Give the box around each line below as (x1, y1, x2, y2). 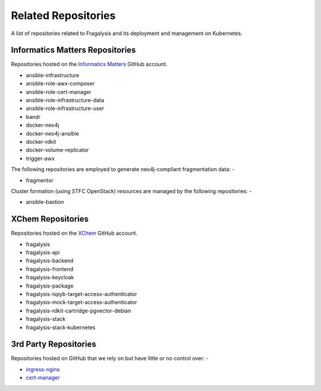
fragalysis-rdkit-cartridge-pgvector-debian (26, 307, 131, 314)
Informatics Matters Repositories (11, 45, 136, 55)
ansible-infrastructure (26, 71, 80, 78)
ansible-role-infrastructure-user (26, 105, 104, 112)
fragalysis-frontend (26, 265, 74, 273)
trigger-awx (26, 154, 55, 162)
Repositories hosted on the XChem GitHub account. (11, 229, 138, 237)
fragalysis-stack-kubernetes (26, 324, 96, 331)
